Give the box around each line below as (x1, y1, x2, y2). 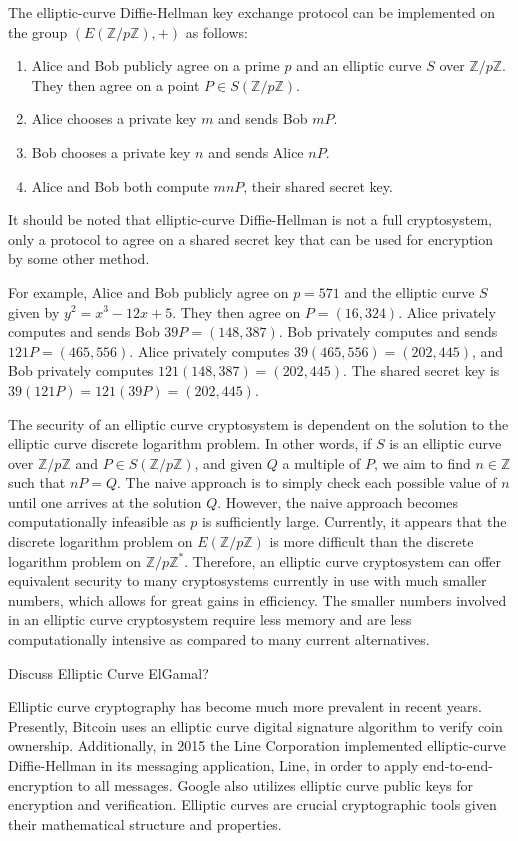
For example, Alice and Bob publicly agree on (8, 281, 289, 302)
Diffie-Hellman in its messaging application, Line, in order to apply (8, 755, 419, 775)
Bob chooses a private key (31, 141, 191, 162)
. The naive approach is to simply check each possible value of (117, 472, 497, 493)
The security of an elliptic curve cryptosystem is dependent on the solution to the (8, 413, 509, 434)
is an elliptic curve (389, 433, 502, 454)
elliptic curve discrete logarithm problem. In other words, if (8, 433, 372, 454)
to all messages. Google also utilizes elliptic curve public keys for (77, 774, 473, 795)
